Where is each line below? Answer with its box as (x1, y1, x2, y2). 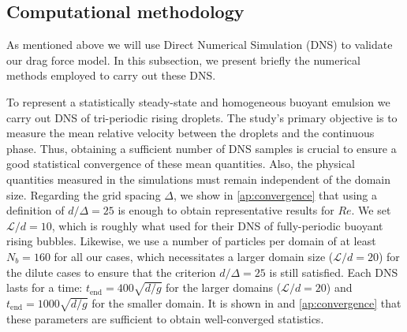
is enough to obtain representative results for (118, 202, 334, 218)
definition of (6, 202, 65, 218)
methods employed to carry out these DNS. (6, 67, 216, 84)
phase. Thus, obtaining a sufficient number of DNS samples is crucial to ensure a (6, 140, 397, 156)
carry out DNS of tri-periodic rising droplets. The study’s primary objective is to (6, 109, 398, 125)
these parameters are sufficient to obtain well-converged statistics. (6, 310, 324, 326)
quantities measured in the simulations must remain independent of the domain (6, 170, 390, 187)
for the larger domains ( (166, 279, 282, 296)
